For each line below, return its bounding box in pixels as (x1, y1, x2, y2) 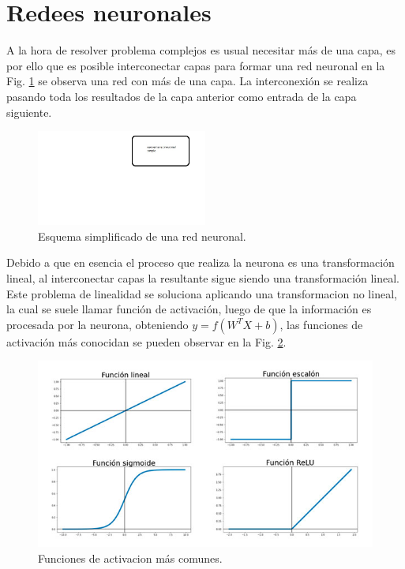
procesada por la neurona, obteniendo (6, 316, 189, 332)
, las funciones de (279, 316, 363, 332)
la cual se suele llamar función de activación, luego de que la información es (6, 301, 372, 317)
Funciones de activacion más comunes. (38, 549, 223, 566)
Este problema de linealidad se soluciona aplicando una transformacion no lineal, (6, 285, 397, 301)
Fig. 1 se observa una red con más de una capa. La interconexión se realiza (6, 73, 369, 89)
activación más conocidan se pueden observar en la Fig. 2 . (6, 333, 287, 350)
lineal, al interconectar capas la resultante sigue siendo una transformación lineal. (6, 269, 399, 286)
